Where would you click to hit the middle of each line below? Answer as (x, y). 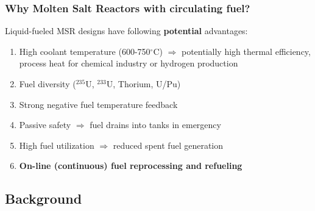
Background (44, 198)
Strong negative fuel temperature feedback (98, 104)
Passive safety (45, 125)
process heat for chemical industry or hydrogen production (129, 63)
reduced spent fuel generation (168, 145)
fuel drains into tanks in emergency (155, 125)
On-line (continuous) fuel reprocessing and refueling (131, 166)
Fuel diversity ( (48, 84)
